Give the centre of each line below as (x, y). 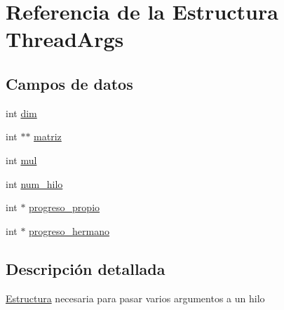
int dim (21, 113)
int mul (21, 160)
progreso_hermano (69, 230)
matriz (48, 136)
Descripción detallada (86, 268)
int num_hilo (34, 183)
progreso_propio (65, 207)
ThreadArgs (65, 39)
